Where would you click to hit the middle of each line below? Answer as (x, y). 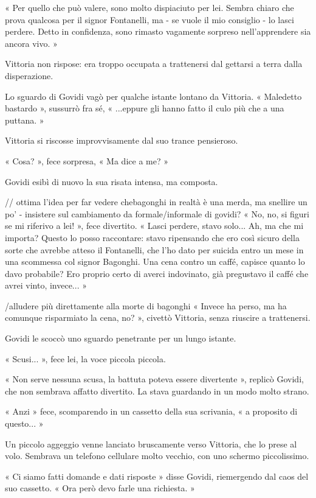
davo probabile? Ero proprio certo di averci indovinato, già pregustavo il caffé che (157, 273)
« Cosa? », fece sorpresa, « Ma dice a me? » (87, 160)
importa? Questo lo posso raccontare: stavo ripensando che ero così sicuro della (152, 237)
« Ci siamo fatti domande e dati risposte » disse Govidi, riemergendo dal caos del (157, 476)
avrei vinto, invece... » (46, 285)
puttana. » (25, 120)
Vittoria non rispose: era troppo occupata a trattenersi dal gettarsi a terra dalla (154, 64)
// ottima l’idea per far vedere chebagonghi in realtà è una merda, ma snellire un (156, 202)
